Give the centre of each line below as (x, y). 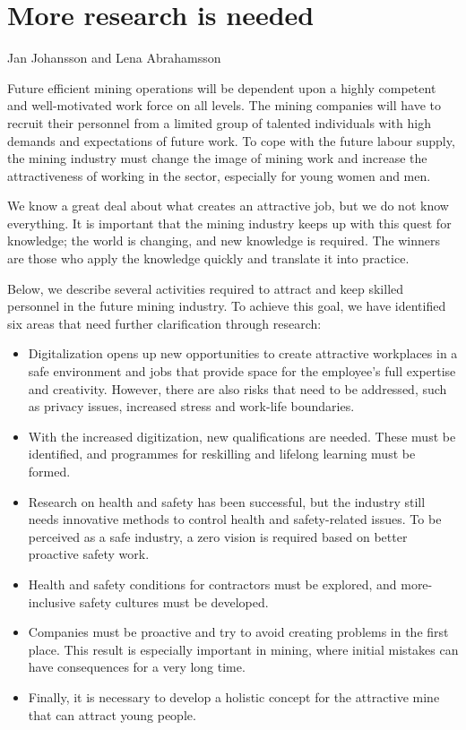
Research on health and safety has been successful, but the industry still (227, 501)
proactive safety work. (89, 554)
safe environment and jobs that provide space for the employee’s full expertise (242, 371)
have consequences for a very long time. (137, 667)
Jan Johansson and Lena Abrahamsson (114, 58)
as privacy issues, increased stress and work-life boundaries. (191, 406)
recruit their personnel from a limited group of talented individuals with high (219, 122)
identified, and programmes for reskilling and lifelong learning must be (222, 454)
